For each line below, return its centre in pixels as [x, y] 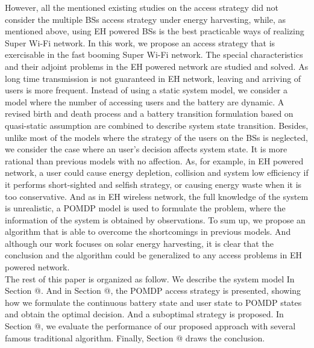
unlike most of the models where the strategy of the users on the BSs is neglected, [156, 137]
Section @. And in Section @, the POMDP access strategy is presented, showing [153, 291]
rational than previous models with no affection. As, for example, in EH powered [154, 160]
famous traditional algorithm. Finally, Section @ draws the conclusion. [135, 337]
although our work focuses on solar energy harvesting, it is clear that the [139, 243]
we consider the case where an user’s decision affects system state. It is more [146, 149]
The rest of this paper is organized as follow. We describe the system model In [150, 278]
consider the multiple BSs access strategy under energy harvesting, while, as [146, 19]
